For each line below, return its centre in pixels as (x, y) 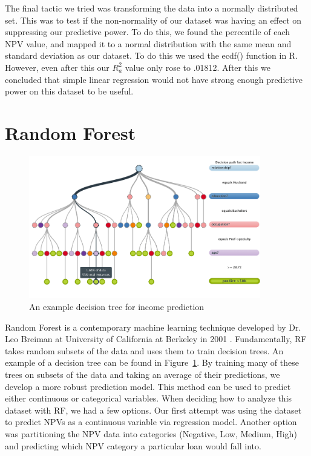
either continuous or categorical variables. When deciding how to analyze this (149, 398)
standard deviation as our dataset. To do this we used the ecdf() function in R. (152, 55)
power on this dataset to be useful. (69, 91)
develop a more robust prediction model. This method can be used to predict (148, 386)
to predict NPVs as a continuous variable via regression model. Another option (151, 422)
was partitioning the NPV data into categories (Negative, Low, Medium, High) (151, 433)
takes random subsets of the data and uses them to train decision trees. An (144, 350)
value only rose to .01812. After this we (198, 67)
